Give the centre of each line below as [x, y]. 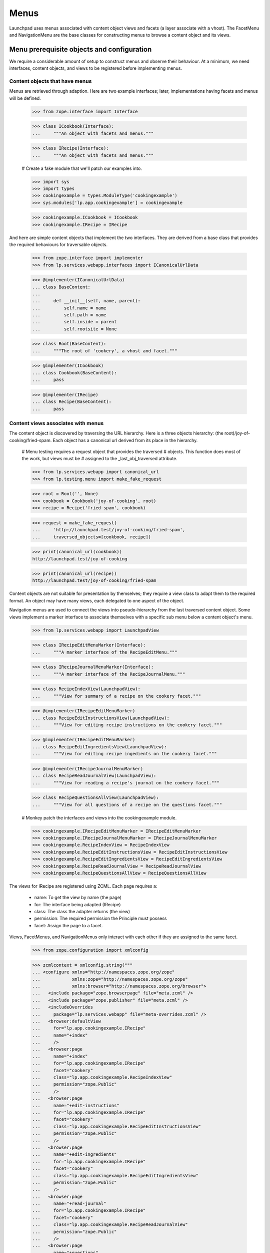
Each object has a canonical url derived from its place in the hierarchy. [125, 440]
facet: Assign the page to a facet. [68, 925]
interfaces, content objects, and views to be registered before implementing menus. [96, 68]
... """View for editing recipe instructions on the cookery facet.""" [127, 725]
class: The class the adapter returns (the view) [82, 912]
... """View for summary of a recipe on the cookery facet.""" [117, 696]
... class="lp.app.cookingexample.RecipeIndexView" [102, 1077]
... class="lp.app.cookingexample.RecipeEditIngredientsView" [115, 1176]
